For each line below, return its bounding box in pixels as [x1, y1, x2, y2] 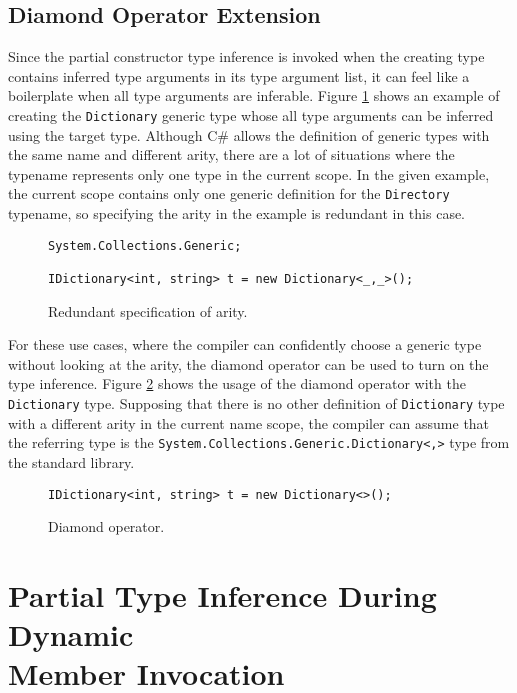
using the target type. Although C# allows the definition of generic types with [8, 124, 490, 145]
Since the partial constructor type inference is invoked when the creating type [8, 46, 485, 67]
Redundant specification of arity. [48, 300, 248, 321]
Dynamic [8, 614, 134, 655]
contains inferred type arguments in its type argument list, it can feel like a [8, 65, 470, 86]
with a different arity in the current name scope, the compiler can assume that [8, 412, 490, 433]
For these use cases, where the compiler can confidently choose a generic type [8, 334, 482, 355]
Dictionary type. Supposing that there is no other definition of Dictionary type [8, 393, 505, 414]
